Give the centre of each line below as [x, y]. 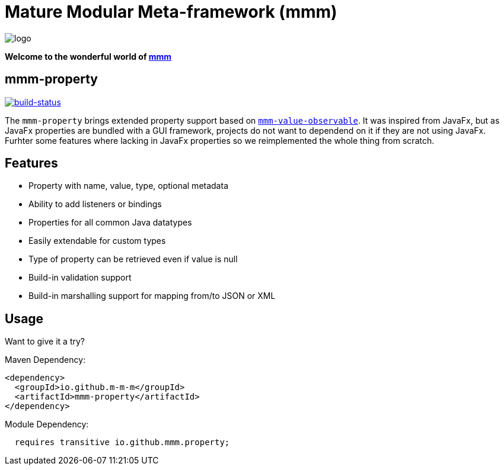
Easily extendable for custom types [97, 241]
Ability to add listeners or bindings [95, 204]
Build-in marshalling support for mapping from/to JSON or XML [152, 296]
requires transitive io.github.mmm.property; [122, 442]
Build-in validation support [80, 278]
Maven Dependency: [45, 360]
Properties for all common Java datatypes [110, 223]
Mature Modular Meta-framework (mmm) [171, 12]
